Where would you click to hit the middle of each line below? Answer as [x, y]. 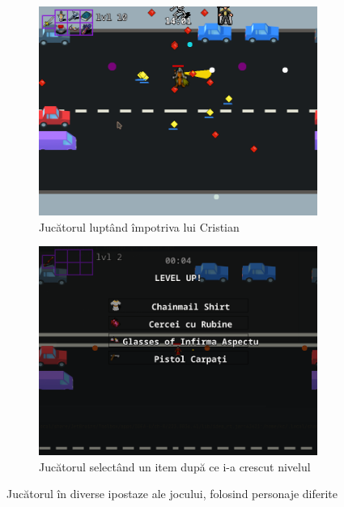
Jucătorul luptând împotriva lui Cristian [139, 226]
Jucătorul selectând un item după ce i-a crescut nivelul [175, 466]
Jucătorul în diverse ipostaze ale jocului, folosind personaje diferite [172, 494]
